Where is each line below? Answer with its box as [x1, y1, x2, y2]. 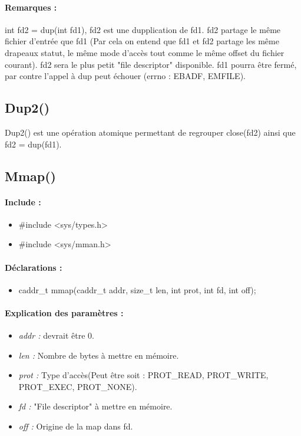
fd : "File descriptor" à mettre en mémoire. [18, 400, 173, 412]
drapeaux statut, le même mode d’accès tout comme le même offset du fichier [5, 46, 285, 58]
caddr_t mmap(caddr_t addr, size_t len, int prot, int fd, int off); [18, 283, 256, 296]
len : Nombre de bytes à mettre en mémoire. [18, 349, 179, 361]
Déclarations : [5, 261, 62, 273]
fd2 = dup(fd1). [5, 137, 62, 150]
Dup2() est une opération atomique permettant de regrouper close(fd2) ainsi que [5, 126, 296, 138]
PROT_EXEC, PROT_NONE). [18, 380, 137, 392]
